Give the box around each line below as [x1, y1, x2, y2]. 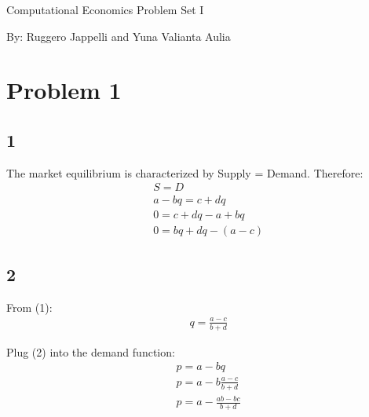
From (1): [6, 298, 53, 315]
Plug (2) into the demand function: [6, 343, 175, 360]
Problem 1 [6, 74, 122, 106]
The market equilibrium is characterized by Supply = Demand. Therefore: [6, 164, 364, 181]
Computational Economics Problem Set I [6, 2, 204, 17]
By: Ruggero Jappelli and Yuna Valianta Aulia [6, 27, 231, 44]
